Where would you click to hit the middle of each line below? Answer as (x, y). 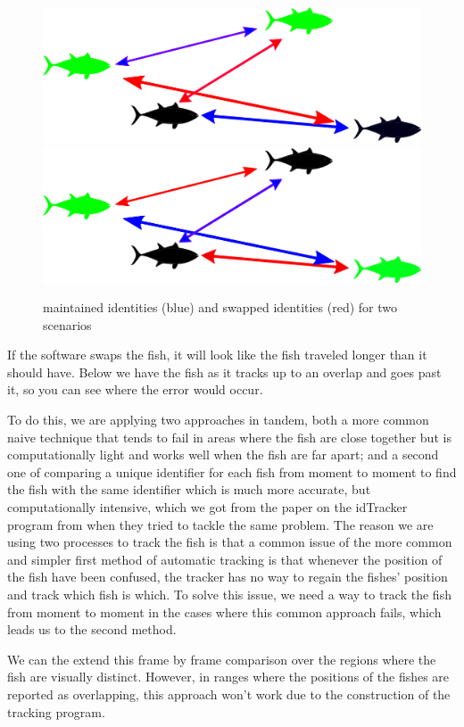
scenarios (67, 324)
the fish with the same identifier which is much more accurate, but (189, 489)
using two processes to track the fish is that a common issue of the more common (230, 542)
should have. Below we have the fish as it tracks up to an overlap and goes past (224, 372)
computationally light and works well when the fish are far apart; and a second (223, 454)
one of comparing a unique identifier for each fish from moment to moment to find (232, 471)
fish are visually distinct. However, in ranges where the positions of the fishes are (228, 677)
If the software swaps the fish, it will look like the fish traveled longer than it (217, 355)
